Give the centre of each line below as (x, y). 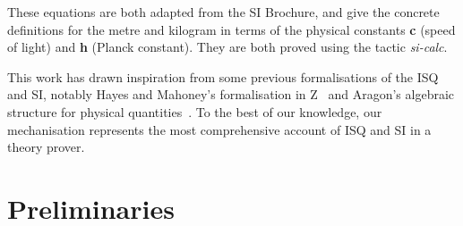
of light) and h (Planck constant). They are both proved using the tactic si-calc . (227, 47)
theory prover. (46, 147)
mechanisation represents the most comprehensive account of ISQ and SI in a (219, 129)
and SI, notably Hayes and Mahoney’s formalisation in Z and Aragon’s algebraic (231, 94)
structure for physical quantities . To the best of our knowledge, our (195, 111)
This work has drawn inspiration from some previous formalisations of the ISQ (223, 76)
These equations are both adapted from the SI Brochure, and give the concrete (223, 12)
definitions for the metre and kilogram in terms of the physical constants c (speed (231, 29)
